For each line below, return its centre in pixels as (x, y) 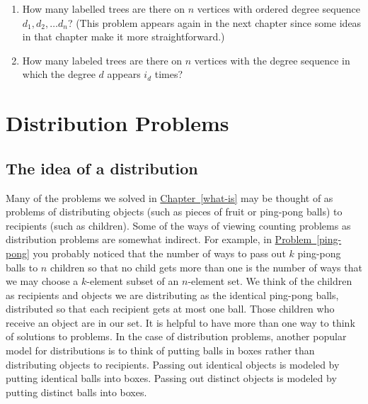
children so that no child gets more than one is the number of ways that (206, 267)
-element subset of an (133, 281)
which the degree (59, 74)
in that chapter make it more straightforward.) (123, 37)
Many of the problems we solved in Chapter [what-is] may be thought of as (169, 197)
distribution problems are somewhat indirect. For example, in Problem (159, 239)
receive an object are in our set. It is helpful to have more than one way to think (180, 322)
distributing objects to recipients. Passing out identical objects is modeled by (173, 364)
